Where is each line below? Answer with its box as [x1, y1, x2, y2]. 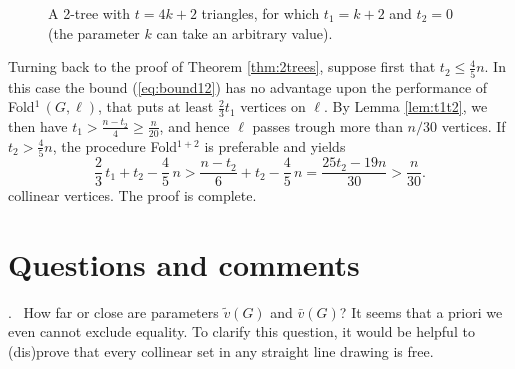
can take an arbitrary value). [156, 22, 333, 43]
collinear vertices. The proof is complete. [8, 185, 257, 206]
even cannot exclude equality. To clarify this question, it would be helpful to [8, 321, 475, 342]
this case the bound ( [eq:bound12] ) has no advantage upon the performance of [8, 76, 488, 97]
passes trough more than [252, 115, 403, 136]
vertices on [240, 96, 306, 117]
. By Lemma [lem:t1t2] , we [323, 96, 488, 117]
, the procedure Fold [52, 135, 178, 156]
